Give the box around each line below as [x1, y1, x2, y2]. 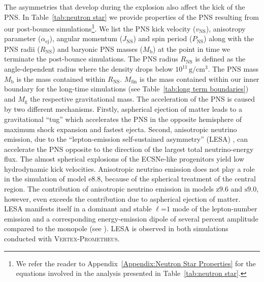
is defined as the [195, 53, 246, 64]
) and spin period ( [133, 33, 192, 44]
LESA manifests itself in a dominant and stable [4, 203, 152, 214]
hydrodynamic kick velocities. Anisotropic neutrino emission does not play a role [4, 163, 255, 174]
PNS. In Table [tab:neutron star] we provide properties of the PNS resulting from [4, 11, 259, 22]
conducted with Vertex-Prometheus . [4, 233, 120, 244]
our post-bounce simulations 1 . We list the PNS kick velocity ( [4, 22, 196, 34]
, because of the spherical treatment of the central [101, 173, 256, 184]
